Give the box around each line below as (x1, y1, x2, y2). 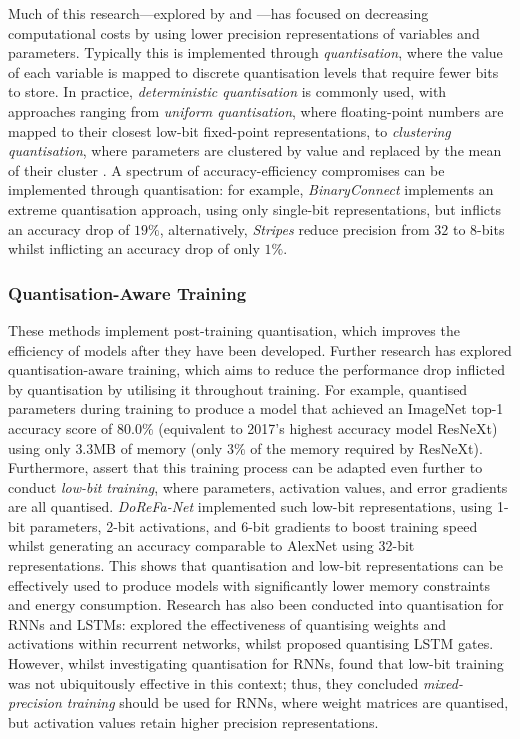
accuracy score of (8, 417, 113, 438)
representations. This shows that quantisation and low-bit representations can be (8, 555, 504, 576)
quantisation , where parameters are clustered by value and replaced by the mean (8, 140, 502, 161)
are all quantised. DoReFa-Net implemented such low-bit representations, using (8, 496, 493, 517)
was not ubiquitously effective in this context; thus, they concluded (8, 672, 419, 693)
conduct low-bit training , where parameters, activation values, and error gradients (8, 476, 508, 497)
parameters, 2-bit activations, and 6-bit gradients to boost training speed (29, 515, 478, 536)
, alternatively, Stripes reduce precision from (159, 218, 430, 239)
